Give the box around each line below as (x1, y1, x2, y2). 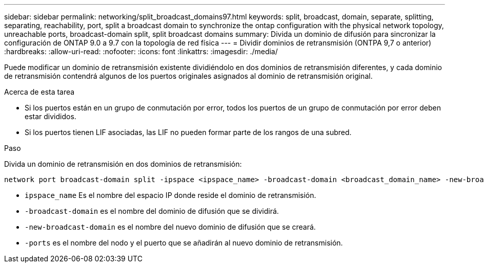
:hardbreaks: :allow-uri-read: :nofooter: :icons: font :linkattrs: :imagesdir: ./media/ (4, 47, 278, 56)
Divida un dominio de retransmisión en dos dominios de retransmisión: (4, 160, 242, 168)
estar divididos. (25, 112, 76, 121)
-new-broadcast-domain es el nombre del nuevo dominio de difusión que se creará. (25, 222, 316, 231)
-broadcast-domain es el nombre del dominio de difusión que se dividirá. (25, 207, 279, 215)
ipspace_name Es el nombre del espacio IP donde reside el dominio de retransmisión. (25, 191, 316, 199)
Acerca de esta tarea (4, 87, 75, 96)
